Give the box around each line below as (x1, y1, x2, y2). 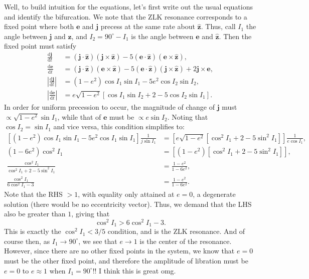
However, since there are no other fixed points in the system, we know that (4, 245, 235, 256)
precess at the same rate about (100, 21, 195, 32)
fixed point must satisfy (4, 41, 77, 51)
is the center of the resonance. (139, 235, 232, 246)
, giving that (71, 208, 110, 219)
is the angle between (131, 31, 194, 41)
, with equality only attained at (78, 188, 175, 199)
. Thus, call (201, 21, 236, 32)
